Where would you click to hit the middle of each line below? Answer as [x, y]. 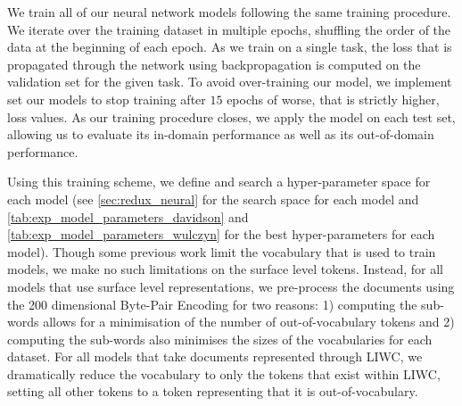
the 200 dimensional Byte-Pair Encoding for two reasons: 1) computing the [212, 304]
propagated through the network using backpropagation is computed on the [214, 64]
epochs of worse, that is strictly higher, [333, 99]
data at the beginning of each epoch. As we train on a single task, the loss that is [230, 47]
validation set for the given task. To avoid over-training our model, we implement [230, 82]
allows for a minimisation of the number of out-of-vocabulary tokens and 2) [249, 322]
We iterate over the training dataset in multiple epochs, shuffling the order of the [229, 29]
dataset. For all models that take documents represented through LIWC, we [215, 356]
